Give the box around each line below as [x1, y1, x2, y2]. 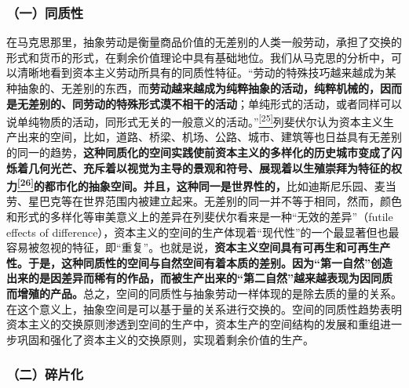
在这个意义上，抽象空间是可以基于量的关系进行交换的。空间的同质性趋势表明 [6, 300, 402, 317]
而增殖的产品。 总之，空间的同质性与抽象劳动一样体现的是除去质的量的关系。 [6, 285, 402, 302]
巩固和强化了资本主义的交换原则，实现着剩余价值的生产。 [16, 331, 314, 347]
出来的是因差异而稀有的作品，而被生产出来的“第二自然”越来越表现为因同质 [6, 270, 393, 286]
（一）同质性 [6, 2, 84, 22]
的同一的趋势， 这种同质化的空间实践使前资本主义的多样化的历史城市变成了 [6, 144, 391, 161]
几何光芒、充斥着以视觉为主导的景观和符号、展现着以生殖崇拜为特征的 [27, 159, 391, 176]
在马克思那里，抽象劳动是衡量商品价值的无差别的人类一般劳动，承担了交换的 [6, 34, 402, 50]
